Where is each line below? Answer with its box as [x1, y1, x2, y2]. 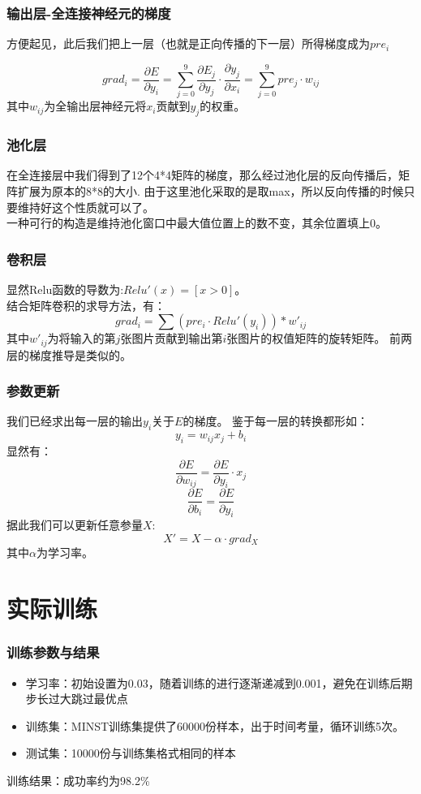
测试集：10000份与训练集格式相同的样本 [25, 744, 236, 762]
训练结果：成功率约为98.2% [6, 771, 150, 788]
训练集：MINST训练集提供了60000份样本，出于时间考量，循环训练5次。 [25, 717, 405, 734]
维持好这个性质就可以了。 [17, 198, 154, 215]
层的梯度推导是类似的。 [6, 346, 131, 363]
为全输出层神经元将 [44, 97, 147, 114]
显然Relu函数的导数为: [6, 280, 124, 297]
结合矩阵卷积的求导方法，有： [6, 296, 165, 313]
